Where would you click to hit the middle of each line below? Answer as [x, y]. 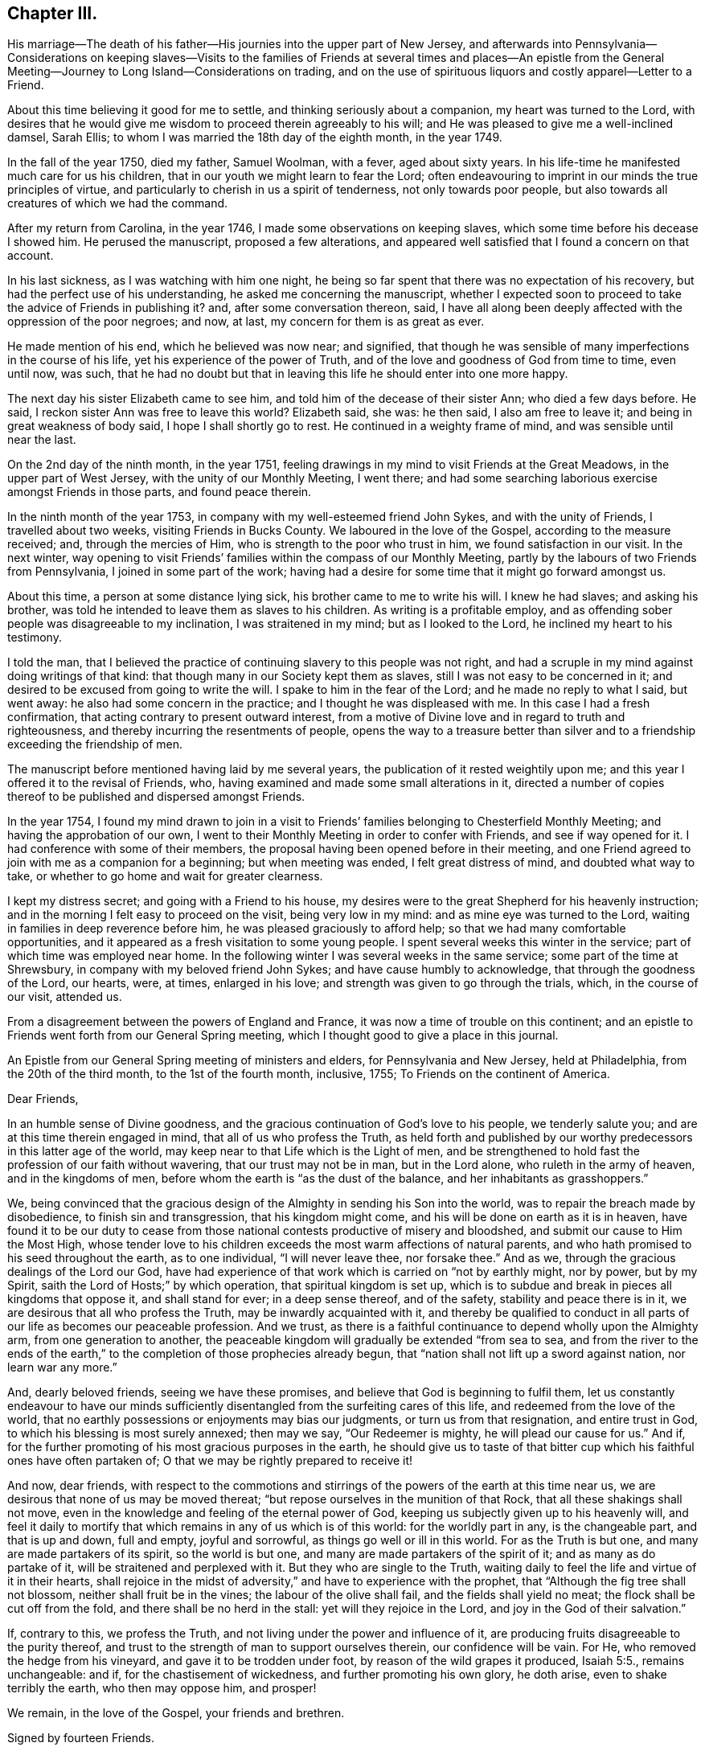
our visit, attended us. [65, 997]
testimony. [35, 638]
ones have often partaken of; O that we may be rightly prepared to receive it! [210, 1461]
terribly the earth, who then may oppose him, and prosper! [162, 1688]
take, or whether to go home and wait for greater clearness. [165, 876]
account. [31, 256]
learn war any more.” [62, 1368]
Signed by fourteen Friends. [81, 1738]
